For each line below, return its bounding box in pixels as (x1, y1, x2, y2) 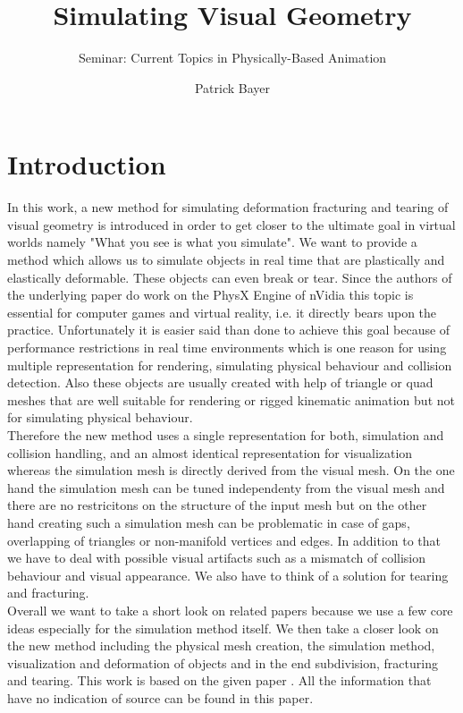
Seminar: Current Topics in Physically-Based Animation (78, 48, 387, 67)
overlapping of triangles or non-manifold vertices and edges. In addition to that (7, 531, 441, 549)
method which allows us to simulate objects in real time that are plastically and (7, 250, 445, 269)
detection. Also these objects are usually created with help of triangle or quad (7, 373, 434, 392)
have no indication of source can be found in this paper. (7, 688, 314, 707)
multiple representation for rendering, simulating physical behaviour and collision (7, 355, 452, 374)
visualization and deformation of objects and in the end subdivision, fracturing (7, 653, 438, 672)
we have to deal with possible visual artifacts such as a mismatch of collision (7, 548, 426, 567)
